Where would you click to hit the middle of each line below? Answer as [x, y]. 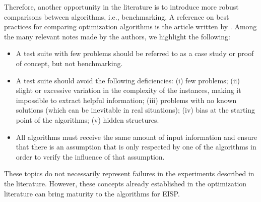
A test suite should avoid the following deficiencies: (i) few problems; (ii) [128, 80]
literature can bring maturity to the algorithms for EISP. [92, 193]
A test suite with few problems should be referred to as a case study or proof [135, 53]
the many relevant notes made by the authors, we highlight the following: [117, 36]
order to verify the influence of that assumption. [90, 156]
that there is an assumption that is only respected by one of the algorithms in [136, 147]
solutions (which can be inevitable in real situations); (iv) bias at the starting [136, 110]
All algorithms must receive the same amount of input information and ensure [137, 137]
